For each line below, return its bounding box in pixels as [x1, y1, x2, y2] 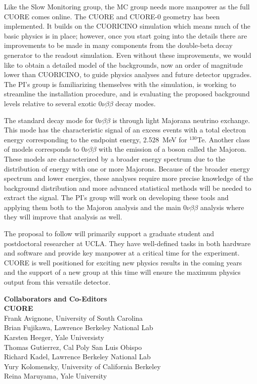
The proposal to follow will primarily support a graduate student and [4, 228, 214, 239]
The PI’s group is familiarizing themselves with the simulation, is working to [4, 79, 236, 89]
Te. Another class [197, 134, 250, 144]
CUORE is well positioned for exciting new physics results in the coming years [4, 257, 242, 267]
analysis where [200, 202, 244, 212]
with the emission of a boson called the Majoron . [98, 144, 247, 154]
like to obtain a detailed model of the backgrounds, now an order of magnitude [4, 59, 243, 70]
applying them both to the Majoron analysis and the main [4, 202, 181, 212]
